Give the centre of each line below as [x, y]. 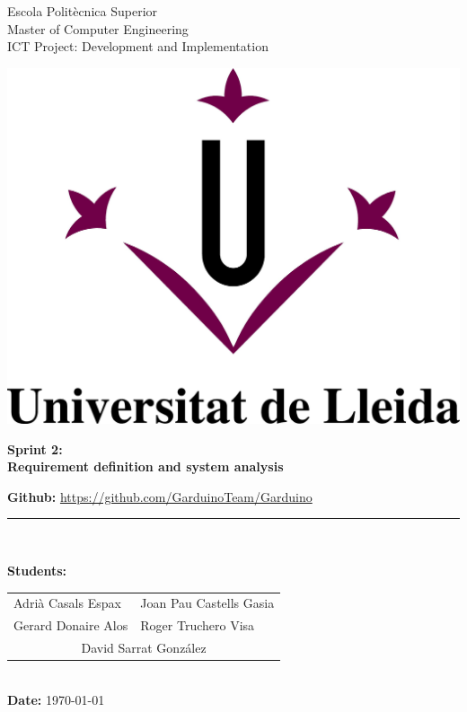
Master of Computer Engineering [98, 28]
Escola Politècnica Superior [83, 11]
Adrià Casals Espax [67, 603]
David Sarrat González [144, 647]
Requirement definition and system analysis [145, 466]
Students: [37, 570]
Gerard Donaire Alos [71, 625]
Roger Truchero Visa [198, 625]
